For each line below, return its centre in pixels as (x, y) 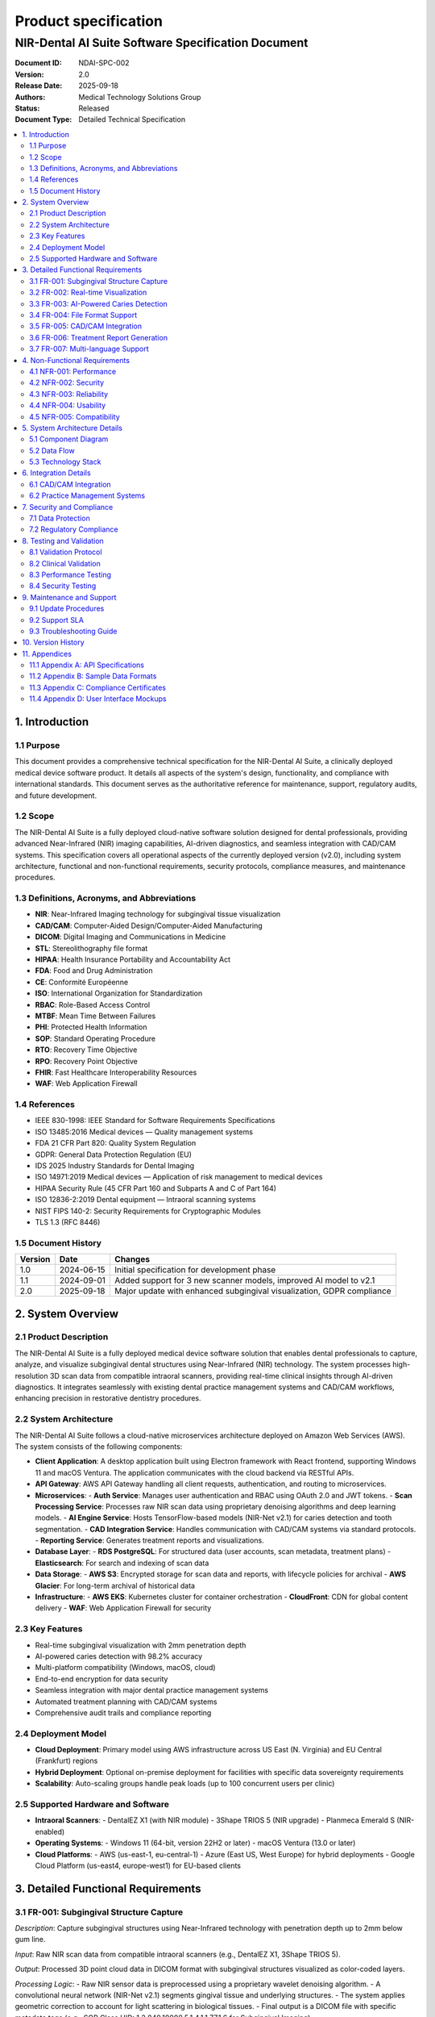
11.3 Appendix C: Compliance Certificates (98, 687)
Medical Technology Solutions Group (140, 97)
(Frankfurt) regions (66, 1761)
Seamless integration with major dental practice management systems (152, 1690)
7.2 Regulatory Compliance (74, 529)
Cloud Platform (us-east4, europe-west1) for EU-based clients (138, 1865)
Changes (132, 1259)
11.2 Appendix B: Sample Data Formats (93, 676)
